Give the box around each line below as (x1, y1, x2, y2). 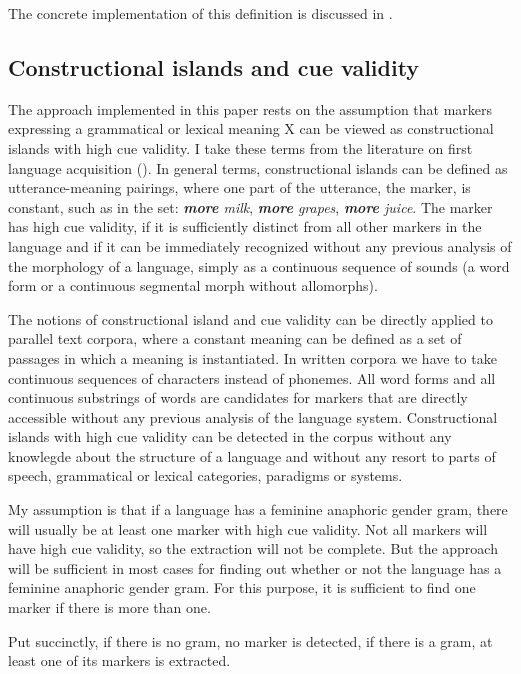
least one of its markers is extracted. (8, 650, 231, 671)
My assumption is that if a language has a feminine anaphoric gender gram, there (8, 499, 508, 520)
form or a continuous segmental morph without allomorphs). (8, 275, 378, 296)
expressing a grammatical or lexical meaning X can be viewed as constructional (8, 118, 494, 139)
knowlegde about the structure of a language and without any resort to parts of (8, 445, 496, 466)
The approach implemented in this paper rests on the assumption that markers (8, 98, 493, 119)
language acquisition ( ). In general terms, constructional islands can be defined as (8, 157, 508, 178)
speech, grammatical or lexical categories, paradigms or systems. (8, 465, 403, 486)
